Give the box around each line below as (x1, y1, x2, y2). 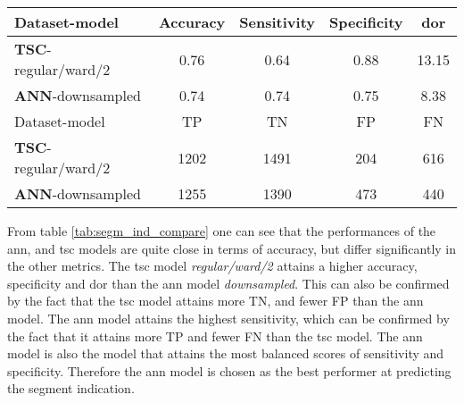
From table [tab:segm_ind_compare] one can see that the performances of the (7, 222, 436, 239)
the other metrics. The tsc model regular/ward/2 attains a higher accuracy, (7, 256, 418, 275)
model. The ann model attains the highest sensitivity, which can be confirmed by (7, 308, 450, 327)
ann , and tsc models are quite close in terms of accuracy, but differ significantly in (7, 239, 457, 257)
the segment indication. (7, 379, 135, 398)
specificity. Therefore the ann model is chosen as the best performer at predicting (7, 361, 452, 380)
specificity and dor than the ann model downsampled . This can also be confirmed (7, 273, 450, 292)
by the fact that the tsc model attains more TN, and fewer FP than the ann (7, 291, 424, 310)
